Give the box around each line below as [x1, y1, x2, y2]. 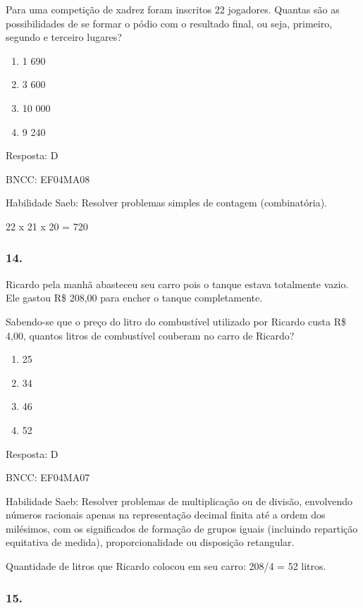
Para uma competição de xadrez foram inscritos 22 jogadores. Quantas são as [6, 2, 340, 16]
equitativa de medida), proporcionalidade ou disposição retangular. [6, 535, 295, 550]
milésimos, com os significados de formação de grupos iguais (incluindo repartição [6, 521, 358, 535]
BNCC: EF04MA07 [6, 470, 90, 485]
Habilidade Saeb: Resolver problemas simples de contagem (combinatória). [6, 195, 327, 210]
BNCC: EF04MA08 [6, 171, 90, 186]
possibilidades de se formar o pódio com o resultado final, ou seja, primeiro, [6, 15, 333, 30]
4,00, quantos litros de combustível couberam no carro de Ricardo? [6, 328, 295, 342]
